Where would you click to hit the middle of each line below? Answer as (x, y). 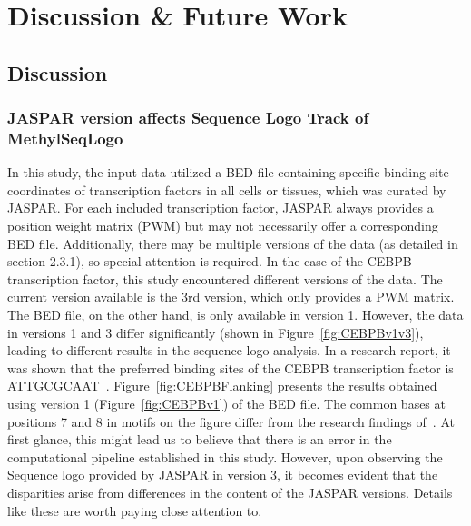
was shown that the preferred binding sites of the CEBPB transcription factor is (231, 367)
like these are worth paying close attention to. (135, 510)
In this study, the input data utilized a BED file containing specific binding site (228, 172)
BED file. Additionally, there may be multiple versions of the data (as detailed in (233, 243)
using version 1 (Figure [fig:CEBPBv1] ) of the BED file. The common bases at (226, 404)
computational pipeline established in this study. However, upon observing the (225, 457)
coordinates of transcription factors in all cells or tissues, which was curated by (227, 189)
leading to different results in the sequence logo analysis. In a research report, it (229, 350)
